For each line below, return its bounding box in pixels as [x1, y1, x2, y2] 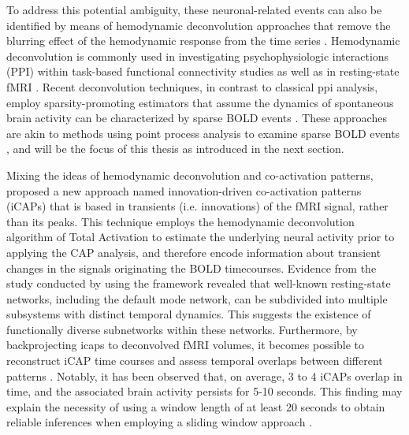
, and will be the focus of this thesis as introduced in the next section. [6, 140, 344, 157]
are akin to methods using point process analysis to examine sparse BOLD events [6, 125, 400, 141]
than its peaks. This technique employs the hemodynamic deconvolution [6, 213, 355, 229]
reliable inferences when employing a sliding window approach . [6, 414, 313, 430]
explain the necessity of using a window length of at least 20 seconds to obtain [6, 398, 385, 415]
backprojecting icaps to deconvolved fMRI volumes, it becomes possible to [6, 336, 365, 353]
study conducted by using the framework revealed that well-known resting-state [6, 275, 391, 292]
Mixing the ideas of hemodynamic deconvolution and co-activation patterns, [6, 166, 374, 183]
